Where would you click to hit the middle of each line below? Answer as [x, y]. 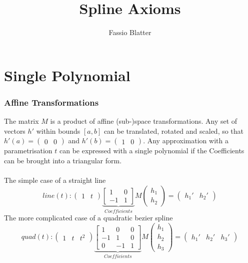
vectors [15, 130]
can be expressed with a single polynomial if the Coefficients [152, 151]
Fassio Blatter [130, 32]
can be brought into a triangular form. [63, 160]
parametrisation [28, 151]
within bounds [58, 130]
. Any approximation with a [186, 141]
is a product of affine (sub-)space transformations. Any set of [144, 121]
